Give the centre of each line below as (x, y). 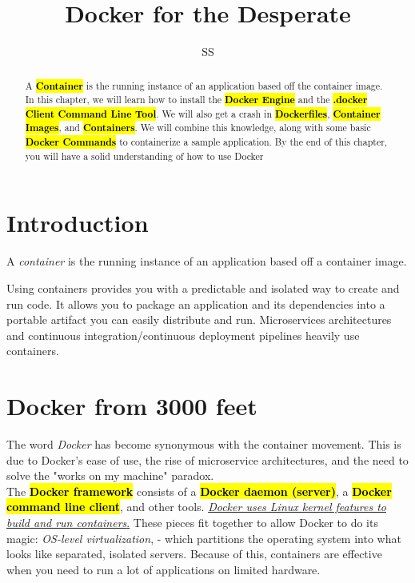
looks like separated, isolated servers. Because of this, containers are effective (194, 554)
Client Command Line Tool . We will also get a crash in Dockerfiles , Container (203, 114)
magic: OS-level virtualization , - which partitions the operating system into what (204, 538)
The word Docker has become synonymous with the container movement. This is (204, 444)
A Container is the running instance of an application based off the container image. (204, 86)
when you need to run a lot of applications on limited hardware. (164, 569)
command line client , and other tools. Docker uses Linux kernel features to (196, 507)
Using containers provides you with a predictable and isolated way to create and (203, 288)
